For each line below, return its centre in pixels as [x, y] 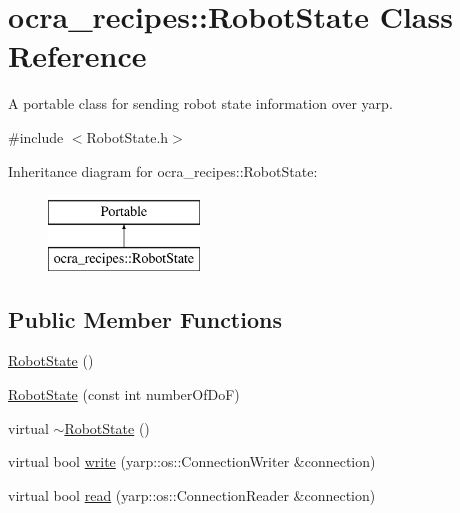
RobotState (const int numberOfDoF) [124, 394]
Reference [77, 55]
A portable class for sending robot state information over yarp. [200, 103]
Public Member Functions [145, 318]
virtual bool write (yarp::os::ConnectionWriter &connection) [192, 461]
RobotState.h [127, 136]
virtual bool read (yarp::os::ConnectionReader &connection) [192, 494]
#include [36, 136]
